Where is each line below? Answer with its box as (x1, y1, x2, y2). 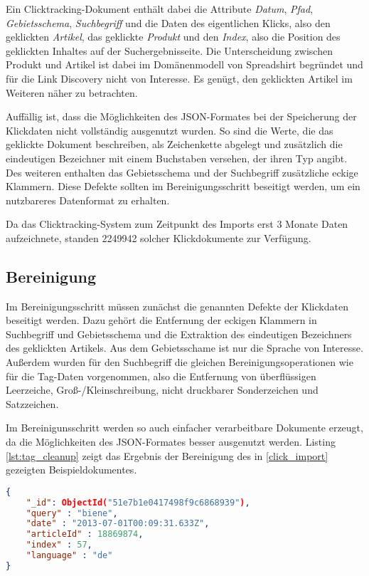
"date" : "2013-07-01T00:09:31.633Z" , (26, 518, 210, 529)
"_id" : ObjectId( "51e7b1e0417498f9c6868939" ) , (26, 497, 250, 508)
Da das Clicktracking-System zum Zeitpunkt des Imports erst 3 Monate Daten (6, 216, 348, 231)
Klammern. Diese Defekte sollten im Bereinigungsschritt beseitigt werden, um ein (6, 179, 360, 194)
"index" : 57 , (26, 540, 92, 550)
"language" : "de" (26, 550, 113, 561)
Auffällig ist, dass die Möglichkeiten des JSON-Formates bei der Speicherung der (6, 109, 357, 124)
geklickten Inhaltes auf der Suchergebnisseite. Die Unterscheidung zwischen (6, 43, 333, 58)
